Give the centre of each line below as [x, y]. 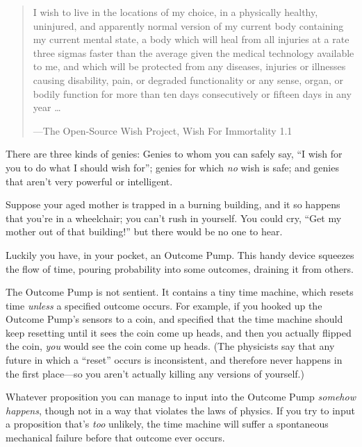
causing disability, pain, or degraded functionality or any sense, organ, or [188, 79]
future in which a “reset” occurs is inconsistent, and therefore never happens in [174, 360]
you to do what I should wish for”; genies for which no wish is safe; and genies [172, 167]
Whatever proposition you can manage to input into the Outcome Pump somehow [181, 397]
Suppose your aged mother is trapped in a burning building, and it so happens [173, 204]
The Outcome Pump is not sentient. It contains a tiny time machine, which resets [180, 292]
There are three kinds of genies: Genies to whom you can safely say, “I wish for [174, 154]
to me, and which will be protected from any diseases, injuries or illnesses [189, 66]
